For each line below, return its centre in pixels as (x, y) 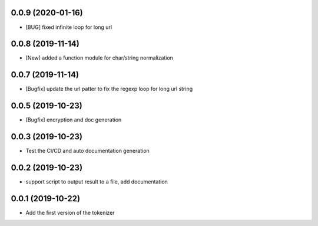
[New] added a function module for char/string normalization (100, 58)
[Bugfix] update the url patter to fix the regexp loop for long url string (109, 89)
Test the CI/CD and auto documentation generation (87, 151)
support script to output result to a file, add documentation (97, 182)
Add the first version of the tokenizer (70, 212)
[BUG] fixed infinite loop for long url (69, 27)
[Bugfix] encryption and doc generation (74, 120)
